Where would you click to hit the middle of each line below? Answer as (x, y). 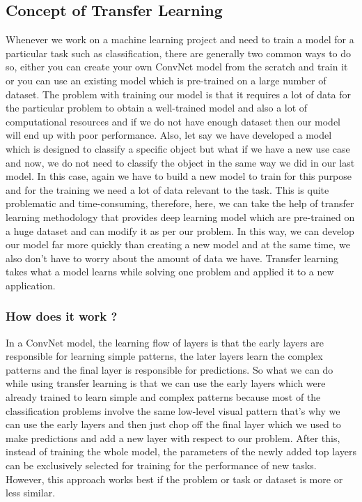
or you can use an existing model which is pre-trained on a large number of (166, 80)
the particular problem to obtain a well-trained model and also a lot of (157, 108)
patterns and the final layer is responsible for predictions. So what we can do (170, 369)
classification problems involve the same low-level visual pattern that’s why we (173, 410)
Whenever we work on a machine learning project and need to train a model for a (180, 39)
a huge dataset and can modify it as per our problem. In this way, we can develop (180, 230)
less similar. (31, 493)
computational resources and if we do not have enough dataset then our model (173, 121)
